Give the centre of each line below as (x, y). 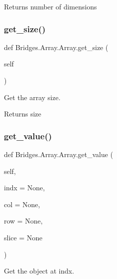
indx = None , (25, 188)
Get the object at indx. (39, 271)
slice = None (23, 237)
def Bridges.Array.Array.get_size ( (56, 47)
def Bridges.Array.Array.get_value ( (58, 154)
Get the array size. (32, 97)
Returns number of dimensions (51, 6)
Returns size (23, 114)
